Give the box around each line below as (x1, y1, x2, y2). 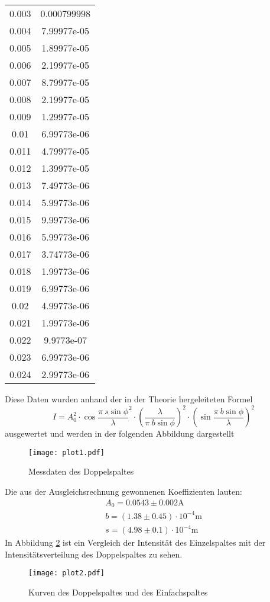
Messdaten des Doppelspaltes (28, 465, 134, 478)
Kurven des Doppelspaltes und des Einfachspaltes (28, 585, 208, 598)
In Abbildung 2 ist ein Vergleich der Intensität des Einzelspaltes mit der (5, 536, 266, 549)
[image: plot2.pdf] (28, 569, 105, 578)
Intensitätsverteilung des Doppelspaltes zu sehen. (5, 547, 183, 560)
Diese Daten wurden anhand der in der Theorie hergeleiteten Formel (5, 393, 253, 405)
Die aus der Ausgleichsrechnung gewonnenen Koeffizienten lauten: (5, 485, 242, 497)
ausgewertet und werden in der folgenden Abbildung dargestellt (5, 427, 235, 440)
